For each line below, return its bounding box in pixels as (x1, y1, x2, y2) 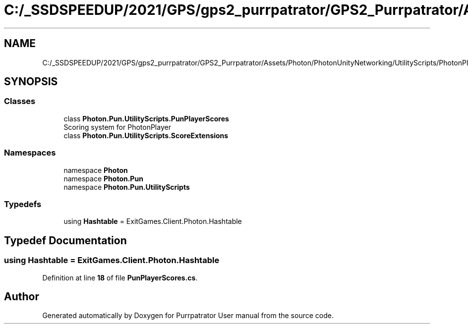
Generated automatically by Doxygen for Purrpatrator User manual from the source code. (42, 311, 334, 320)
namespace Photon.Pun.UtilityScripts (63, 182, 190, 191)
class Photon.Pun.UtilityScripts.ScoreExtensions (63, 131, 229, 140)
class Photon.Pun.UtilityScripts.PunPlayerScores (63, 114, 229, 123)
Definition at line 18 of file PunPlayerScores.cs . (42, 273, 198, 282)
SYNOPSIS (4, 75, 58, 88)
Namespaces (4, 148, 56, 158)
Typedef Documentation (4, 234, 127, 247)
